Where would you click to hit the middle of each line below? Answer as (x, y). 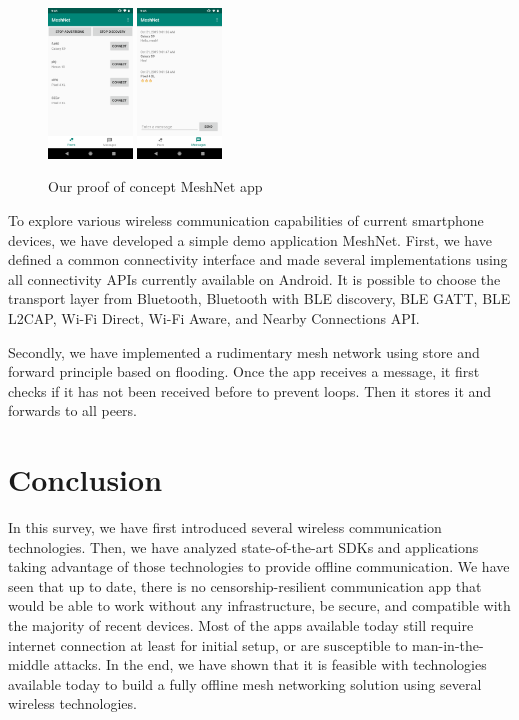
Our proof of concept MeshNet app (155, 186)
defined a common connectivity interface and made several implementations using (258, 259)
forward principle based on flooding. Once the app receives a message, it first (244, 371)
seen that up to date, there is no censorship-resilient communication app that (245, 585)
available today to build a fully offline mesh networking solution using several (245, 683)
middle (29, 664)
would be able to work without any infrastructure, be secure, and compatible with (259, 605)
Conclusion (85, 479)
